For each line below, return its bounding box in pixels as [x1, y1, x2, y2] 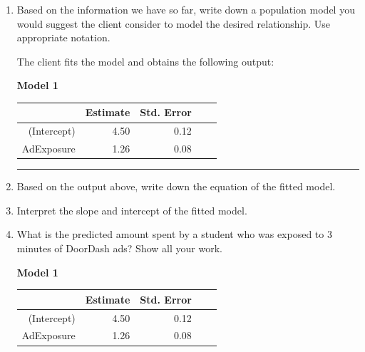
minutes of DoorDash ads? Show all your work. [16, 241, 222, 256]
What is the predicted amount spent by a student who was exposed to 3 [16, 227, 332, 242]
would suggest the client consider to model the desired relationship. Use [16, 16, 331, 31]
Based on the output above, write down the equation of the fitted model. [16, 179, 336, 194]
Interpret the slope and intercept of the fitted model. [16, 202, 247, 217]
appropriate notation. [16, 30, 110, 45]
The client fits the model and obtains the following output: [16, 53, 274, 68]
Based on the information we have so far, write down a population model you [16, 2, 355, 16]
